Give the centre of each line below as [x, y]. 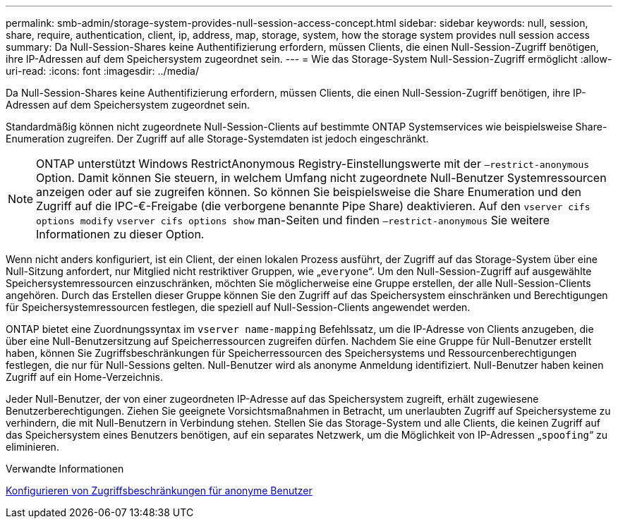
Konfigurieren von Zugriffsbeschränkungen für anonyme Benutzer [159, 491]
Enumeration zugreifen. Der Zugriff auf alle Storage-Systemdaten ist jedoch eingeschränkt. [217, 139]
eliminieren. [32, 447]
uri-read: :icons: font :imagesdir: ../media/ [102, 71]
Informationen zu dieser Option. [120, 234]
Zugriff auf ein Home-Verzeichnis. [85, 377]
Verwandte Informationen [65, 469]
